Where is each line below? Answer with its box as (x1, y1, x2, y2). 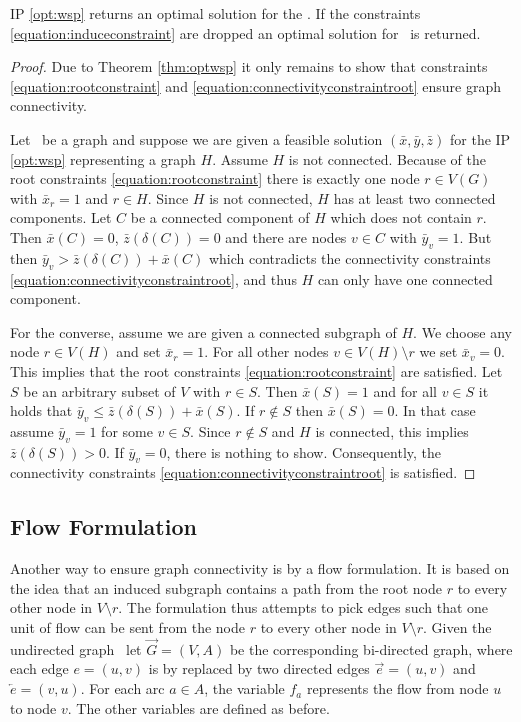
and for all (373, 380, 437, 401)
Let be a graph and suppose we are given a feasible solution (10, 128, 383, 149)
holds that (10, 400, 73, 421)
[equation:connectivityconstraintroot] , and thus (10, 268, 297, 289)
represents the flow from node (306, 678, 489, 699)
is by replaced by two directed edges (148, 658, 370, 679)
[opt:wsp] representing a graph (10, 148, 196, 169)
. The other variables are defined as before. (67, 697, 330, 718)
